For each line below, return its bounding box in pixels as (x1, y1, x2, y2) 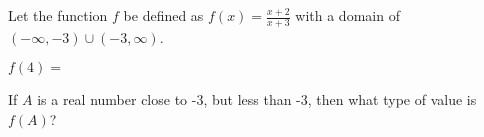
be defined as (123, 5, 204, 25)
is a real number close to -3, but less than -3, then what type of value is (37, 89, 477, 110)
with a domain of (295, 5, 400, 25)
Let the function (8, 5, 108, 25)
